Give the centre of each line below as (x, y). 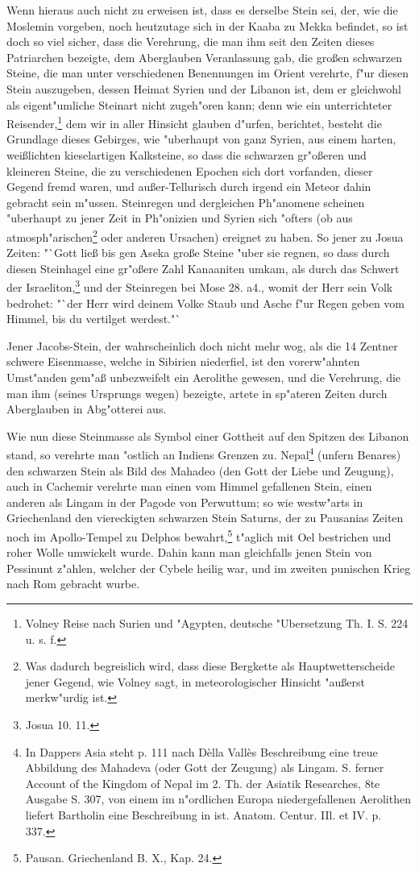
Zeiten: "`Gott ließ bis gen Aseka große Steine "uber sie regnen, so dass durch (198, 253)
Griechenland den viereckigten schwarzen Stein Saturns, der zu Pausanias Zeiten (205, 518)
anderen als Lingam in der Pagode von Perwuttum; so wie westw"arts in (185, 502)
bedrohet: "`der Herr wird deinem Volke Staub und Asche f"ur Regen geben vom (205, 303)
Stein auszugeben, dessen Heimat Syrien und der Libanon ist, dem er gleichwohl (204, 88)
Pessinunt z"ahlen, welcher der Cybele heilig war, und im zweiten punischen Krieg (209, 568)
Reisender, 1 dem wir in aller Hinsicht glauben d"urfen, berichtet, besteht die (194, 122)
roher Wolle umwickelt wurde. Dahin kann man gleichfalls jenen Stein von (189, 552)
